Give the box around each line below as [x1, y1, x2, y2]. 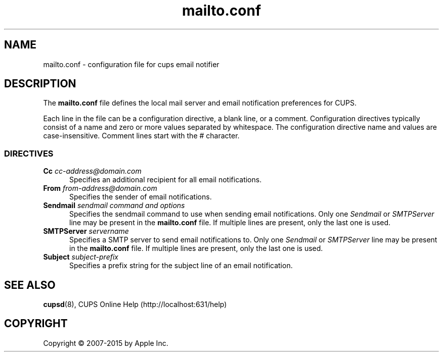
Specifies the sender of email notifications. [69, 192, 212, 201]
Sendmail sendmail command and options [43, 201, 185, 210]
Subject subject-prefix [43, 252, 118, 262]
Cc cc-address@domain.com [43, 167, 142, 176]
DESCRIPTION [4, 77, 76, 90]
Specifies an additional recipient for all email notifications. [69, 175, 262, 184]
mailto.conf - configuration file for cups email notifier [43, 60, 219, 69]
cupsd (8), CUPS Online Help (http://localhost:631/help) [43, 300, 227, 309]
